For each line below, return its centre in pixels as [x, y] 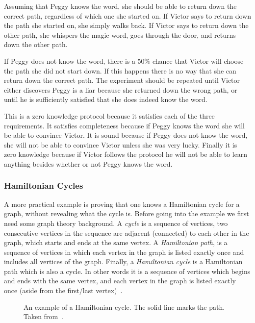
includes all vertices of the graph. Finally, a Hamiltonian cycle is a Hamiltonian [123, 261]
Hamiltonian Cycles [44, 186]
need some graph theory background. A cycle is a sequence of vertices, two [116, 223]
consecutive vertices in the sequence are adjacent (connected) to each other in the [127, 233]
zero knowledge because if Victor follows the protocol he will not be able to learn [126, 154]
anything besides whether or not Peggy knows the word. [88, 163]
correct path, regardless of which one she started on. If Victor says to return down [127, 15]
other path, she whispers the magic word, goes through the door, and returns [120, 35]
